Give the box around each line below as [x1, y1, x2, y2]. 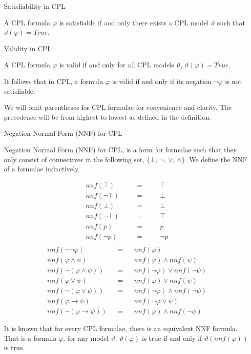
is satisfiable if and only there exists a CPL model [59, 17, 209, 27]
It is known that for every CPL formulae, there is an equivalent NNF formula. [4, 323, 238, 333]
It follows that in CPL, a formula [4, 76, 104, 86]
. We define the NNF [185, 154, 247, 164]
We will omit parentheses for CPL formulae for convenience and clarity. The [4, 102, 232, 112]
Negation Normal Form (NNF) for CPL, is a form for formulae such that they [4, 144, 237, 154]
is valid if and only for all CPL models [59, 60, 174, 70]
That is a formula [4, 333, 57, 343]
